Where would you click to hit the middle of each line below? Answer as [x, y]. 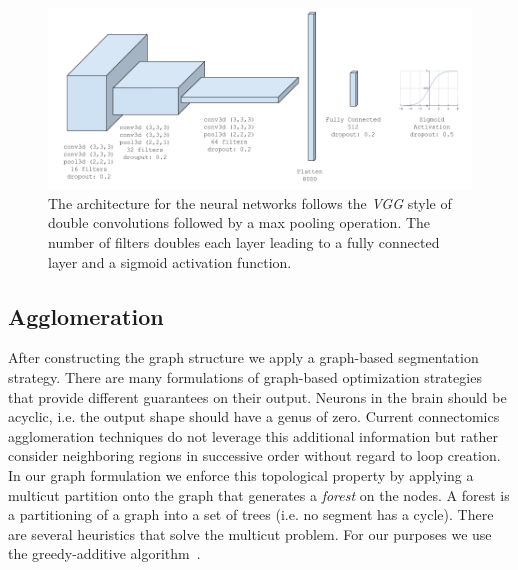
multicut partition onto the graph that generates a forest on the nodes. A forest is [259, 494]
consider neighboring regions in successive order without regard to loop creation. [254, 455]
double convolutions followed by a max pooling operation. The [239, 222]
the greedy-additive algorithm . [104, 553]
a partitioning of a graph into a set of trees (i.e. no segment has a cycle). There [251, 514]
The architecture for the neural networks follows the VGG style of [250, 202]
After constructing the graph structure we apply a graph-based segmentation [243, 357]
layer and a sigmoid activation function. [170, 261]
